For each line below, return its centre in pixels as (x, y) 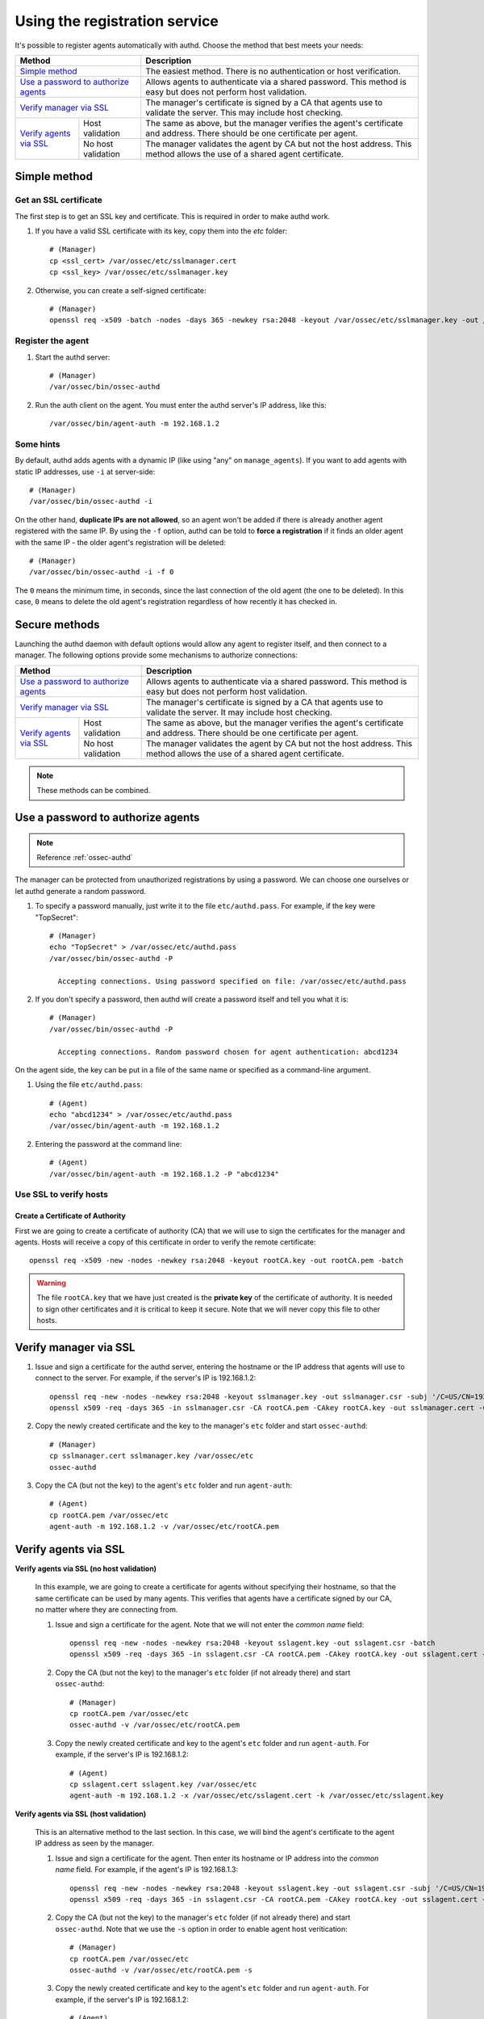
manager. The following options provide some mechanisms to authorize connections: (156, 655)
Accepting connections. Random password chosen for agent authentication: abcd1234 (228, 1051)
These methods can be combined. (94, 791)
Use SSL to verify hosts (62, 1194)
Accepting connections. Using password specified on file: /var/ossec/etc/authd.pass (232, 981)
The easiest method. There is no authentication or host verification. (273, 71)
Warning (51, 1282)
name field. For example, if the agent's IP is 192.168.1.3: (146, 1870)
